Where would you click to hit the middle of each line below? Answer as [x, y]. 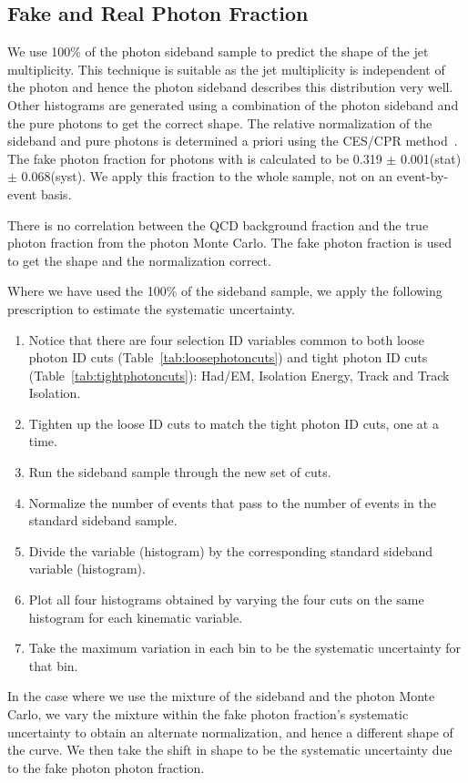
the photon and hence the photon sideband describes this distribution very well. [230, 87]
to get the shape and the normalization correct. [139, 260]
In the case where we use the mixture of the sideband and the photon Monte [221, 696]
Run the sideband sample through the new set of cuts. [180, 472]
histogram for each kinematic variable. [136, 617]
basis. [56, 193]
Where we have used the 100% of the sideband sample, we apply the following [225, 291]
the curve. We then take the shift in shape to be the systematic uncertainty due [230, 750]
